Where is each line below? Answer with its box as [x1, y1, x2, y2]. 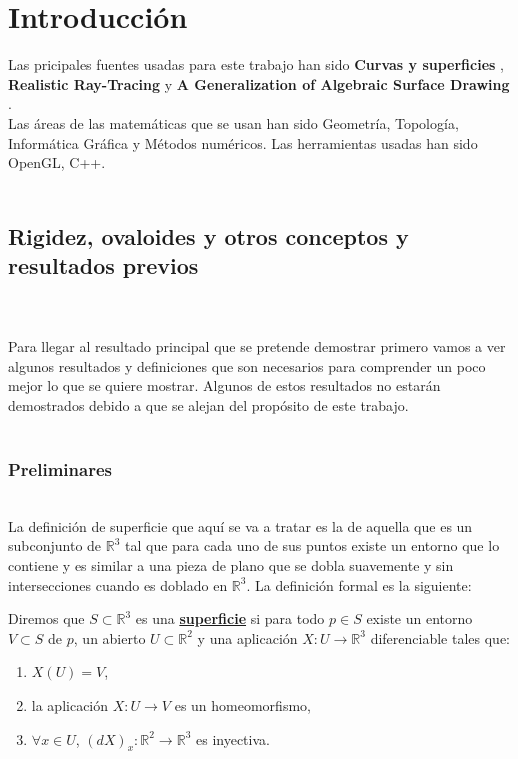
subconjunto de [8, 535, 102, 556]
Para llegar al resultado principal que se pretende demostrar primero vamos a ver [8, 336, 506, 357]
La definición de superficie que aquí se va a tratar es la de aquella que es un [8, 515, 473, 536]
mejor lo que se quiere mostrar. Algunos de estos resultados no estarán [8, 375, 441, 396]
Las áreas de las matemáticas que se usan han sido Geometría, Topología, [8, 112, 459, 133]
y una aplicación [197, 627, 298, 648]
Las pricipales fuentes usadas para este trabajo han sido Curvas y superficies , [8, 54, 504, 75]
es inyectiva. [196, 728, 270, 749]
